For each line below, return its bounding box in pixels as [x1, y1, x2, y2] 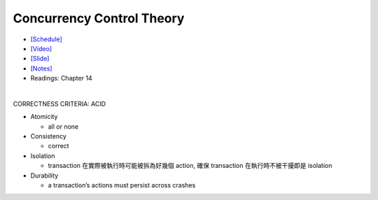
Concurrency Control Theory [13, 10, 185, 26]
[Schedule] [30, 35, 62, 43]
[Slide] [30, 55, 50, 63]
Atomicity [30, 113, 58, 121]
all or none [48, 122, 79, 131]
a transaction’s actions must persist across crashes [48, 181, 196, 190]
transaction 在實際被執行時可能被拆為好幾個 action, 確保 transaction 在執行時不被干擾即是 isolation [48, 162, 332, 170]
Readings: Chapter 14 [30, 74, 92, 83]
